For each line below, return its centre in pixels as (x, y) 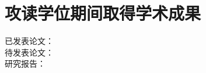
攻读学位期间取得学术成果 (103, 13)
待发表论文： (29, 52)
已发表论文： (29, 41)
